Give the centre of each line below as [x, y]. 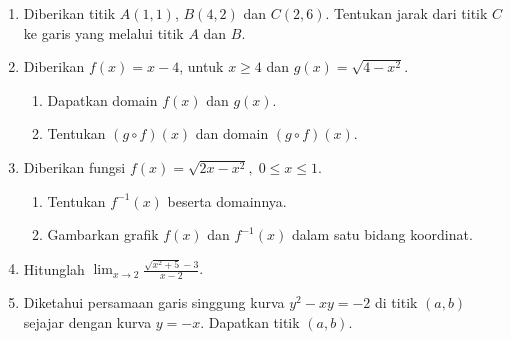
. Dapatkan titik [250, 321]
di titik [396, 302]
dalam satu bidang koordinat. [382, 234]
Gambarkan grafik [103, 234]
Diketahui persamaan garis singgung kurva [154, 302]
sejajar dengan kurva [87, 321]
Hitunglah [54, 268]
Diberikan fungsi [74, 166]
